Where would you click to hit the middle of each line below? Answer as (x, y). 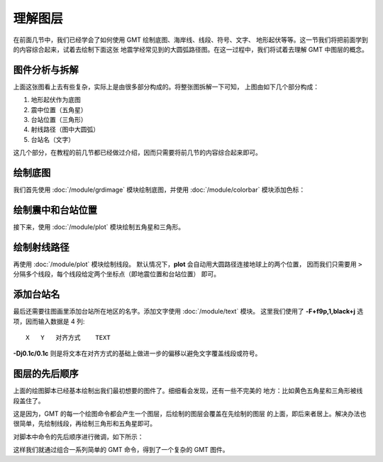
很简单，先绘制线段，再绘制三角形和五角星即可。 (84, 424)
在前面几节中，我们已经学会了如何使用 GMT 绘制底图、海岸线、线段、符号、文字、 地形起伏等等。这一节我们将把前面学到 (190, 40)
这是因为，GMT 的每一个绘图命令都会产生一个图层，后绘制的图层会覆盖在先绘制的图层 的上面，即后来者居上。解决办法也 (190, 414)
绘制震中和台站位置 (55, 210)
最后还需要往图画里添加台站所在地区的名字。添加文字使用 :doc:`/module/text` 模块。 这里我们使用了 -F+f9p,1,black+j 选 (188, 312)
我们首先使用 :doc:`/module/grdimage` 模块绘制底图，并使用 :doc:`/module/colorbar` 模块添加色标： (159, 190)
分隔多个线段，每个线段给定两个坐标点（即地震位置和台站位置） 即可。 (116, 274)
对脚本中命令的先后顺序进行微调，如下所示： (78, 436)
